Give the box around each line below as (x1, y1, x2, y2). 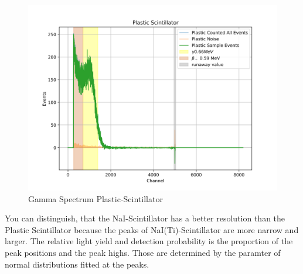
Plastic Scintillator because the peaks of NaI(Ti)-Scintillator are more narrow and (5, 223, 299, 235)
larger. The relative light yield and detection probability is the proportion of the (5, 235, 293, 247)
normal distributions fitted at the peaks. (5, 258, 149, 270)
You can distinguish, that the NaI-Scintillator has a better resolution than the (5, 212, 285, 224)
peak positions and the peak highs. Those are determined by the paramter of (5, 246, 281, 258)
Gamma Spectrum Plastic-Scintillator (28, 192, 163, 204)
